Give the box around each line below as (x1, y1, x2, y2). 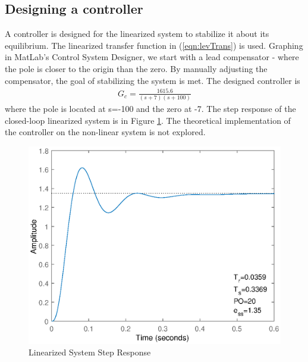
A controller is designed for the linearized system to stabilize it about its (5, 27, 269, 40)
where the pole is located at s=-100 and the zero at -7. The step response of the (5, 102, 296, 115)
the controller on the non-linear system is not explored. (5, 126, 206, 138)
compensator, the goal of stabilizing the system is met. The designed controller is (5, 74, 300, 86)
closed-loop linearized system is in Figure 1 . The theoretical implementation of (5, 114, 291, 126)
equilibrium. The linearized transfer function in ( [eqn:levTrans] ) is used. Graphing (5, 39, 303, 51)
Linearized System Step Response (29, 346, 151, 358)
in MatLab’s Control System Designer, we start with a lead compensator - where (5, 51, 299, 63)
